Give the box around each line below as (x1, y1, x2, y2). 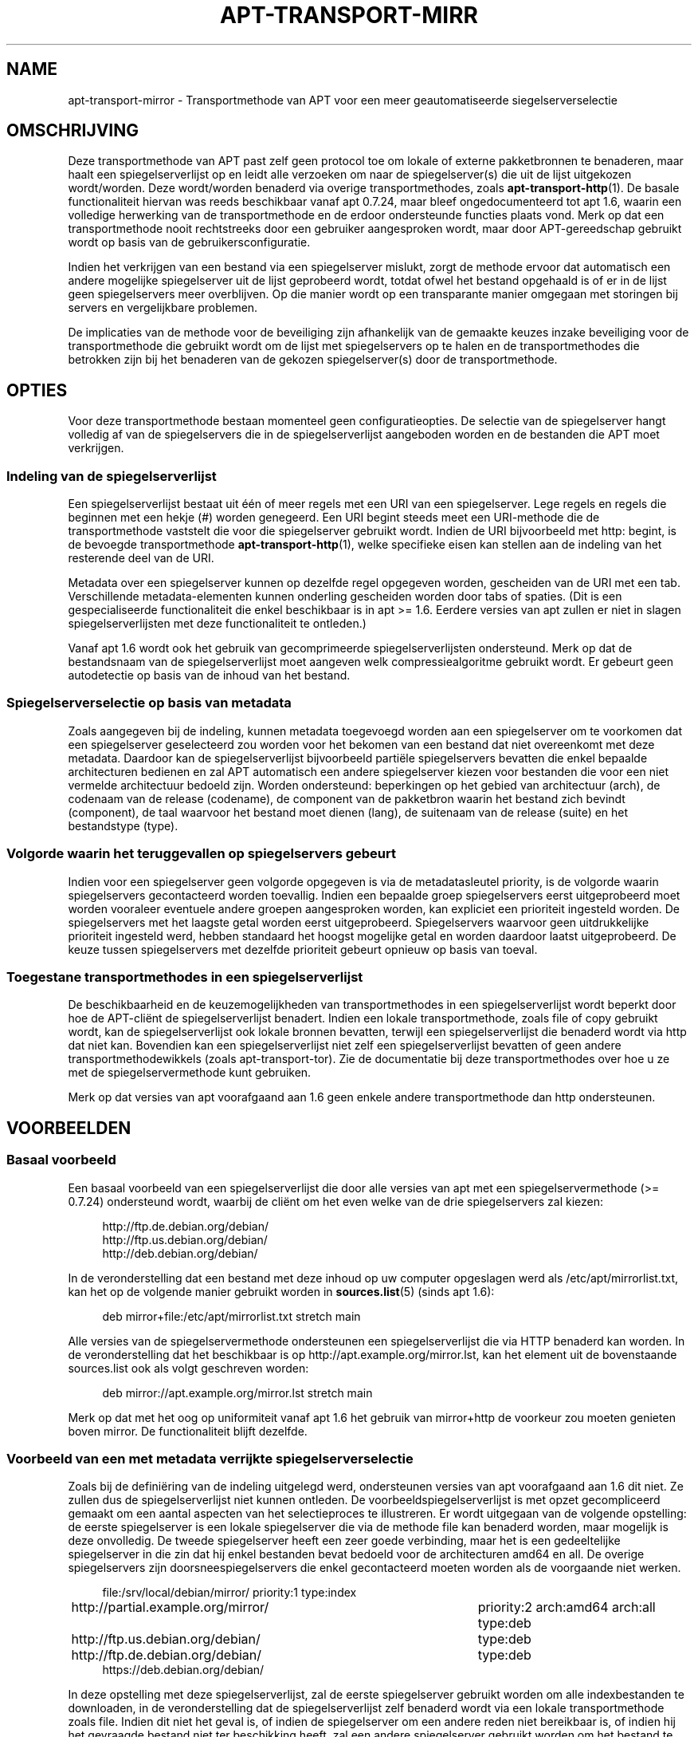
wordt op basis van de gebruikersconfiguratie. (68, 235, 311, 250)
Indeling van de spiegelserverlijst (6, 467, 217, 484)
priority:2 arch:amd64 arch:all (477, 1599, 656, 1616)
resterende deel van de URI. (68, 551, 214, 565)
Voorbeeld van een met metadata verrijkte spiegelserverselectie (6, 1450, 414, 1467)
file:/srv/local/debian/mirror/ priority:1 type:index (102, 1585, 357, 1600)
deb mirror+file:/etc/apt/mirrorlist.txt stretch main (102, 1309, 361, 1323)
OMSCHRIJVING (6, 120, 139, 141)
